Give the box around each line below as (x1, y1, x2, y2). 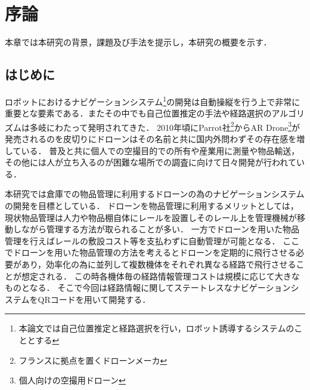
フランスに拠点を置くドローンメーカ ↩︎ (18, 354, 168, 366)
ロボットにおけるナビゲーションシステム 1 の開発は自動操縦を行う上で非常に (5, 93, 300, 108)
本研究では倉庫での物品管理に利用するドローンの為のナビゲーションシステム (5, 188, 305, 200)
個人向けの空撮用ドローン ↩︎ (18, 374, 126, 386)
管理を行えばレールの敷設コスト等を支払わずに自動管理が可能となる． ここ (5, 234, 300, 247)
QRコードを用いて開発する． (38, 293, 151, 305)
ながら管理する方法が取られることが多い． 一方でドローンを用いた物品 (21, 223, 299, 235)
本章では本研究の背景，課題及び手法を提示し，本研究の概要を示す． (5, 36, 272, 48)
